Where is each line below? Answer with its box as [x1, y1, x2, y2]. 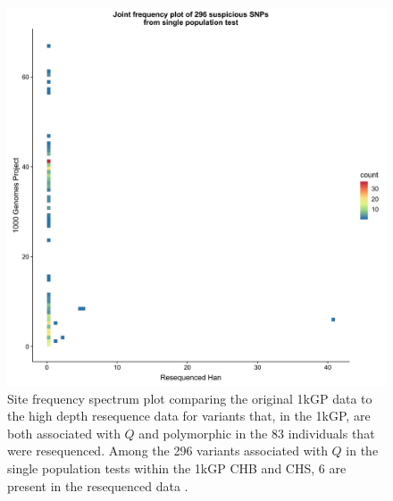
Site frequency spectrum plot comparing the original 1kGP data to [7, 388, 372, 407]
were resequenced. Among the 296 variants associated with [7, 441, 328, 460]
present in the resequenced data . [7, 476, 188, 495]
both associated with [7, 423, 121, 442]
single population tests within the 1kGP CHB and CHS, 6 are [7, 458, 347, 477]
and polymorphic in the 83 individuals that [138, 423, 375, 442]
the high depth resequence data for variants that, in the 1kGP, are [7, 406, 371, 425]
